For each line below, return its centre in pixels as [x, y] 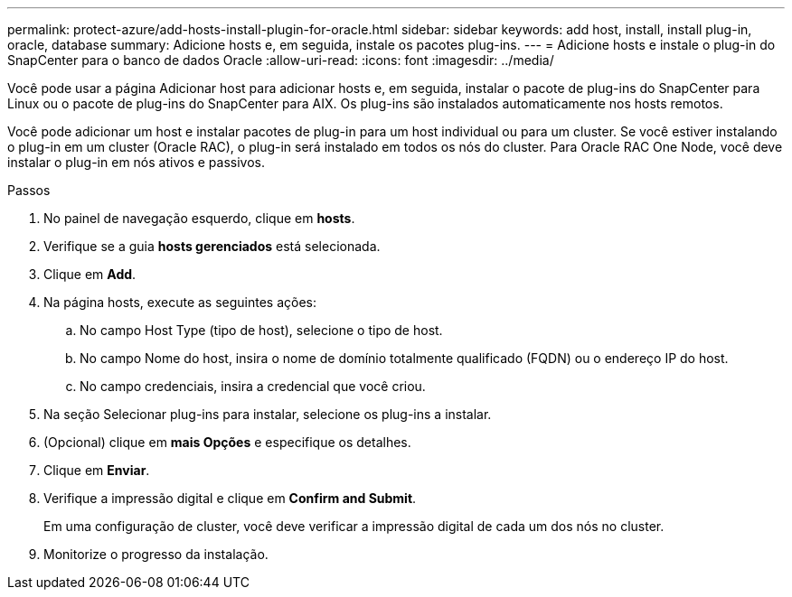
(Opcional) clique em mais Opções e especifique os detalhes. [227, 442]
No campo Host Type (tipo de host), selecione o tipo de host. [261, 330]
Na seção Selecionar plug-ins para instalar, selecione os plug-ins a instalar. [268, 414]
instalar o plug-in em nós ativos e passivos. [136, 162]
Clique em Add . [90, 274]
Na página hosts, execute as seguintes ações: [180, 302]
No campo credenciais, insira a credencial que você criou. [253, 386]
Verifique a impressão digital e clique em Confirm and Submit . [230, 498]
